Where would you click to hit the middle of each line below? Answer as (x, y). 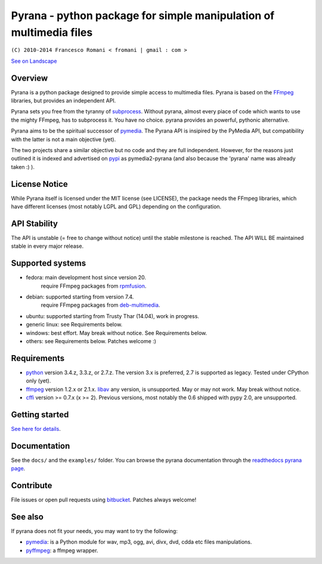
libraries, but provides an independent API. (64, 101)
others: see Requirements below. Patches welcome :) (91, 341)
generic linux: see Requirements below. (74, 325)
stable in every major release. (47, 246)
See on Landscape (34, 61)
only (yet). (38, 381)
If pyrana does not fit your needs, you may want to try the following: (95, 531)
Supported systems (49, 263)
